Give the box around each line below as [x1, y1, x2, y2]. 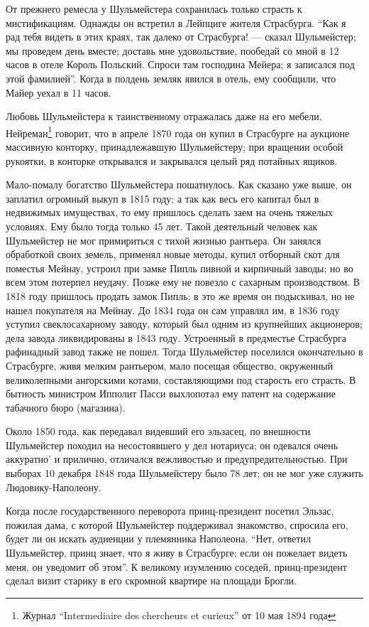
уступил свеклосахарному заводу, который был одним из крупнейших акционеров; [6, 316, 363, 331]
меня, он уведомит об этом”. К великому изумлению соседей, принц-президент [6, 559, 347, 574]
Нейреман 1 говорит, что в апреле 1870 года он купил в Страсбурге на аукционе [6, 123, 350, 140]
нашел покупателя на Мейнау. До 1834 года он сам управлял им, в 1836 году [6, 302, 340, 317]
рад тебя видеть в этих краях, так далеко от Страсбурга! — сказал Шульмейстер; [6, 29, 356, 44]
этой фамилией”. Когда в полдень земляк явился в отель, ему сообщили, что [6, 70, 336, 85]
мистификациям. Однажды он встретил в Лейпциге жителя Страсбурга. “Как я [6, 15, 346, 30]
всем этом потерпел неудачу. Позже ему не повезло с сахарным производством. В [6, 274, 360, 289]
